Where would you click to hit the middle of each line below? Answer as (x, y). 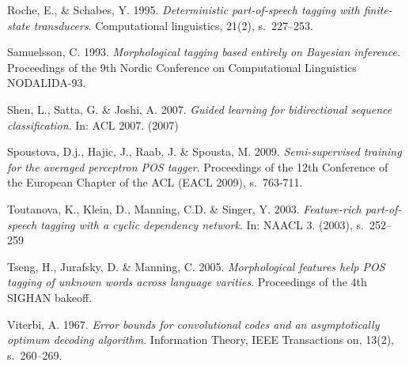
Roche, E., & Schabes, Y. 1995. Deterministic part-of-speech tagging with (184, 9)
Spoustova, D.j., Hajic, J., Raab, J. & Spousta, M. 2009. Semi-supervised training (204, 151)
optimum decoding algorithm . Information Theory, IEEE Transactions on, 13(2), (201, 340)
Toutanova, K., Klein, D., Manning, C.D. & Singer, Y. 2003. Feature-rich (184, 208)
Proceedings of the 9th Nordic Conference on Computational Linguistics (182, 67)
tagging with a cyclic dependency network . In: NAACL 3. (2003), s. (202, 224)
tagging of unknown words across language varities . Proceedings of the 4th (187, 282)
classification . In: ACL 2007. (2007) (93, 125)
